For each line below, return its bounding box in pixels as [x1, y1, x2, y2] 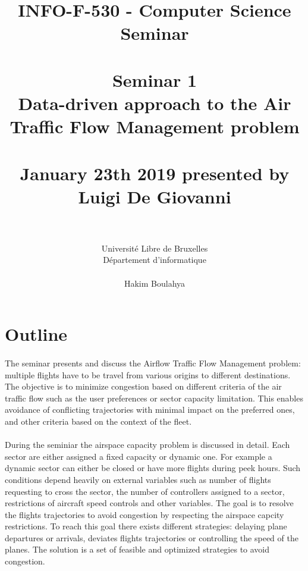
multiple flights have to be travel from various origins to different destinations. [5, 368, 291, 381]
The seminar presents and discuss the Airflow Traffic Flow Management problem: [5, 356, 301, 369]
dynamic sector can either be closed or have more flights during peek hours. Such [5, 462, 301, 474]
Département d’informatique [103, 253, 206, 266]
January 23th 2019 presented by [20, 161, 290, 185]
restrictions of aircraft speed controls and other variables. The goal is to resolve [5, 497, 294, 509]
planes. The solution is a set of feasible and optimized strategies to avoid [5, 543, 270, 556]
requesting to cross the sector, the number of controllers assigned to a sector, [5, 485, 285, 497]
